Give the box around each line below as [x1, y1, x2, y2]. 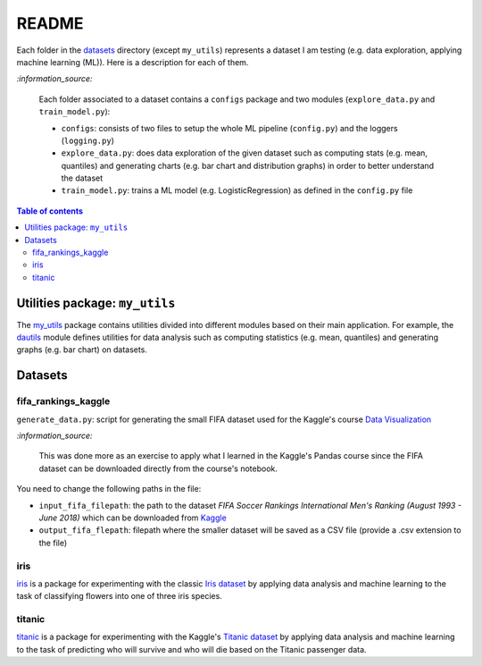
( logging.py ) [61, 135, 115, 146]
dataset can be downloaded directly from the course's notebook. [38, 463, 278, 474]
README [16, 13, 84, 33]
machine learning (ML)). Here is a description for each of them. [16, 56, 249, 67]
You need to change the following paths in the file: [16, 484, 202, 494]
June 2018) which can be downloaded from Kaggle [38, 512, 227, 523]
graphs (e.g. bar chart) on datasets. [16, 344, 147, 355]
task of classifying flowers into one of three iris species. [16, 591, 222, 602]
